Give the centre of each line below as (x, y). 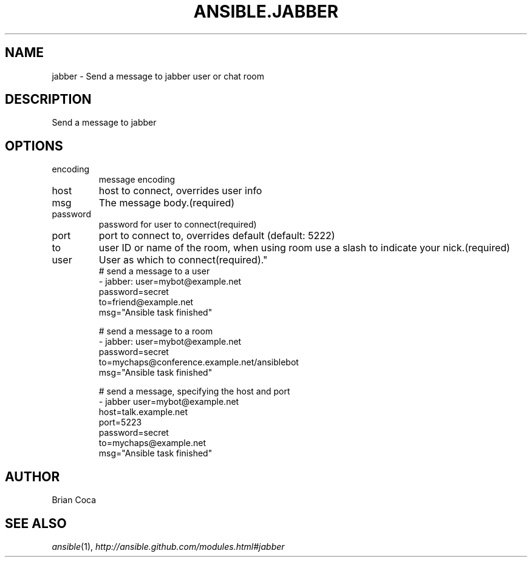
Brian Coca (74, 500)
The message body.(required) (167, 203)
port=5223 (120, 422)
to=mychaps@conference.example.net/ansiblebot (199, 362)
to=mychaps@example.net (152, 443)
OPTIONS (34, 146)
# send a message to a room (156, 331)
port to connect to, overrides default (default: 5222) (217, 236)
